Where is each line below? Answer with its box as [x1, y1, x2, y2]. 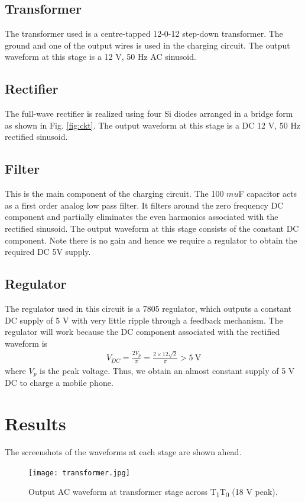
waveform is [5, 337, 48, 349]
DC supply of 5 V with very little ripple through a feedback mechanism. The [5, 314, 283, 326]
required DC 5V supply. [5, 245, 91, 258]
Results [5, 411, 66, 436]
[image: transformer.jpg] [28, 468, 130, 477]
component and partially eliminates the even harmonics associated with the [5, 210, 278, 223]
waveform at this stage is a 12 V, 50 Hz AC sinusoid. [5, 50, 196, 63]
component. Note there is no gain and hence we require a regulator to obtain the [5, 234, 297, 246]
